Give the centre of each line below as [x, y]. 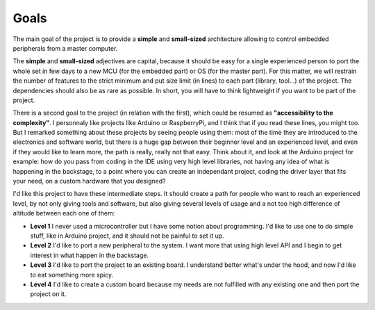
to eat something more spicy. [72, 275]
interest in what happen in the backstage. [90, 255]
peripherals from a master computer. [65, 48]
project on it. [48, 294]
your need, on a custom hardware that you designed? [89, 181]
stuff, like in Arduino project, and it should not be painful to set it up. [127, 236]
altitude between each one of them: [64, 213]
